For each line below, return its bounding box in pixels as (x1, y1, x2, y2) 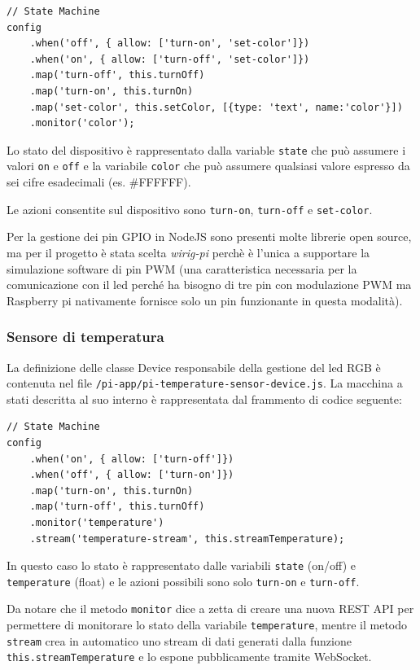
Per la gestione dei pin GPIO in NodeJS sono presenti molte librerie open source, (7, 228, 412, 245)
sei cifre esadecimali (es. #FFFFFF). (7, 173, 191, 190)
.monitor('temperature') (29, 516, 164, 528)
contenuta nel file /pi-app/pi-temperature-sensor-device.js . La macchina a (7, 374, 403, 392)
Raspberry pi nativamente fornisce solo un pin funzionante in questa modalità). (7, 291, 403, 309)
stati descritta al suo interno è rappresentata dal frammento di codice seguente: (7, 390, 402, 407)
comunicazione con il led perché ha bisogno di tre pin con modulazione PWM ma (7, 276, 412, 293)
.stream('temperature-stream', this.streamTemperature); (29, 532, 345, 545)
